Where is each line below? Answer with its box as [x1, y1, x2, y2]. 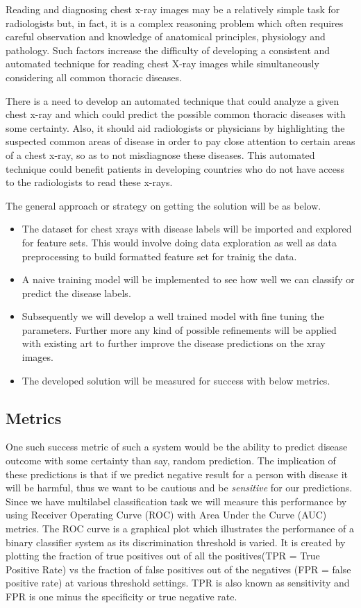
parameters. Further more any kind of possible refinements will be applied [22, 322, 337, 337]
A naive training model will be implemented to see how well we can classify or [22, 272, 355, 287]
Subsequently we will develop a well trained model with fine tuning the [22, 309, 324, 323]
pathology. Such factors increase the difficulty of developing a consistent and [6, 42, 330, 57]
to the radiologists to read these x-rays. [6, 175, 173, 189]
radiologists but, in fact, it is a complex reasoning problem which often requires [6, 15, 344, 30]
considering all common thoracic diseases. [6, 69, 182, 84]
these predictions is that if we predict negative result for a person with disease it [6, 466, 349, 481]
